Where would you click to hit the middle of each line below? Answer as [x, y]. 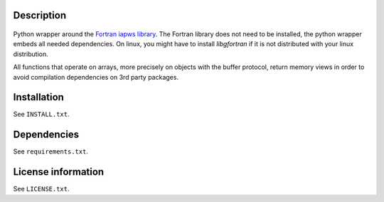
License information [59, 172]
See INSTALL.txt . [42, 115]
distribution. [31, 54]
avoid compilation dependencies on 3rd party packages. [96, 77]
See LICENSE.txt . [42, 189]
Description [40, 15]
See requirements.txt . [51, 151]
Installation [38, 97]
